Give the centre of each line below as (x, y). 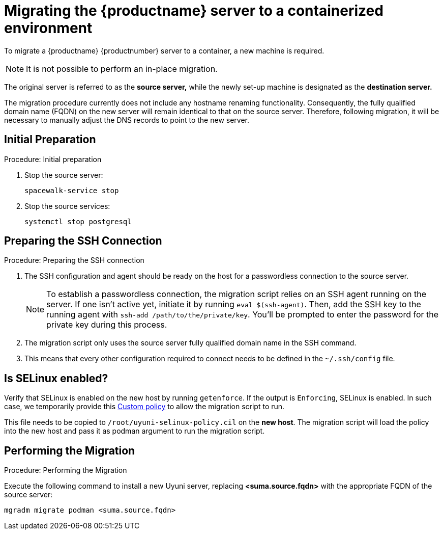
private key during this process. (107, 325)
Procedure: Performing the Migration (66, 470)
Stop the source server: (64, 175)
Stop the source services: (67, 206)
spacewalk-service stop (72, 190)
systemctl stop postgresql (78, 221)
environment (48, 28)
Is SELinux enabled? (56, 378)
